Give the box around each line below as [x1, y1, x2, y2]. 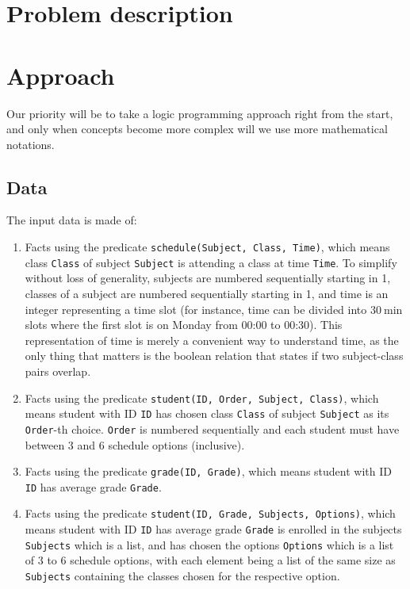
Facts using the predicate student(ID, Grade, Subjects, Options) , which [25, 505, 396, 522]
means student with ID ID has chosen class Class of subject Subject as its [25, 405, 389, 422]
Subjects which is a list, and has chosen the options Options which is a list [25, 536, 394, 553]
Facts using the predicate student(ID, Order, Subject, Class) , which [25, 389, 379, 406]
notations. [6, 136, 55, 152]
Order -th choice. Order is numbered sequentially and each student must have [25, 420, 400, 437]
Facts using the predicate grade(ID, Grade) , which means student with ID [25, 463, 392, 480]
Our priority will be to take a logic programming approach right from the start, [6, 105, 393, 121]
